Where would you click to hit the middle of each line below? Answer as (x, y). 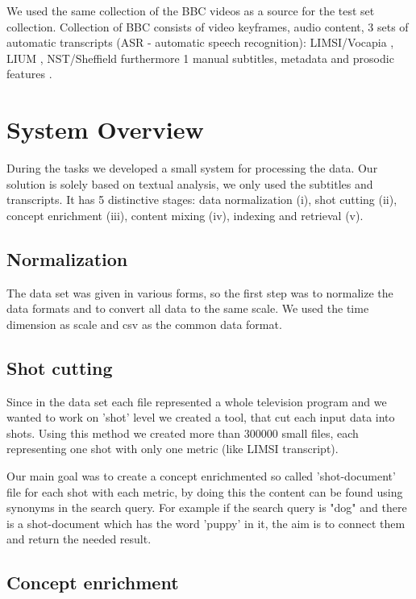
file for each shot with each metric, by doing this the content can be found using (205, 491)
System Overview (105, 129)
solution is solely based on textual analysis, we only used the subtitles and (190, 183)
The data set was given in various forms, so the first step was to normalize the (200, 292)
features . (29, 74)
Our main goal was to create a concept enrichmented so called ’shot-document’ (201, 476)
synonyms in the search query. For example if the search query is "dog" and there (207, 507)
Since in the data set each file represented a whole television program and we (197, 401)
